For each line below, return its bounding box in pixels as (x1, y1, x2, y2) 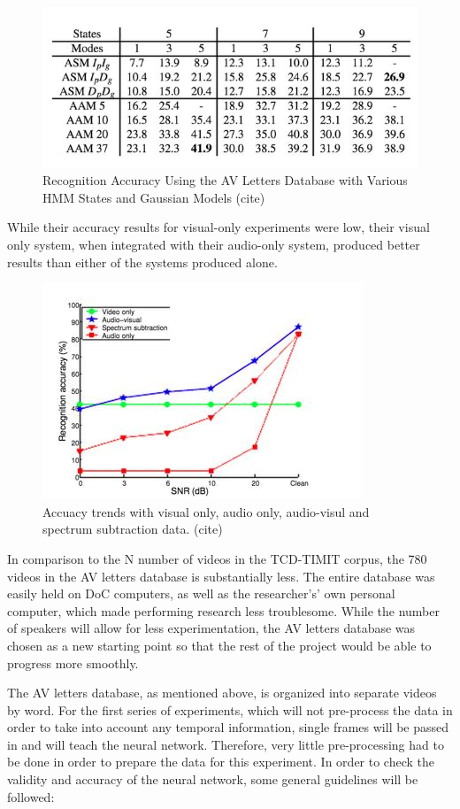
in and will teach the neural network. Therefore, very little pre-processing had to (7, 735, 444, 753)
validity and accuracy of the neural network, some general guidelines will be (7, 770, 418, 789)
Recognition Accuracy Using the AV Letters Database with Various (42, 171, 408, 189)
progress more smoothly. (7, 653, 139, 672)
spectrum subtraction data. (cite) (42, 520, 223, 538)
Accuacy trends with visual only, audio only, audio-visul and (42, 502, 370, 520)
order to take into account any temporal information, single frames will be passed (7, 718, 449, 736)
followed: (7, 787, 55, 805)
